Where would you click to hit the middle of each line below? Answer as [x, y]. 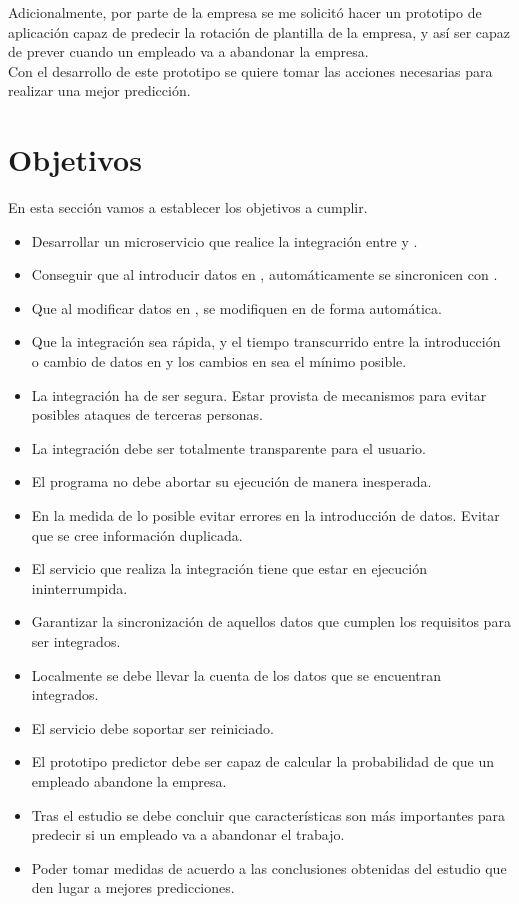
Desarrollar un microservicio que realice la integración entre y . [224, 240]
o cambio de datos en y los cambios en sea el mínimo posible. [219, 361]
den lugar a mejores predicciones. [133, 887]
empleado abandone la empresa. [129, 780]
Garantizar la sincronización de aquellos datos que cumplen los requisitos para [271, 621]
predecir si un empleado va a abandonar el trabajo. [188, 834]
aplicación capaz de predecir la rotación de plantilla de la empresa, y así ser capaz [259, 31]
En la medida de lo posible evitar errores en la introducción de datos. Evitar [265, 515]
